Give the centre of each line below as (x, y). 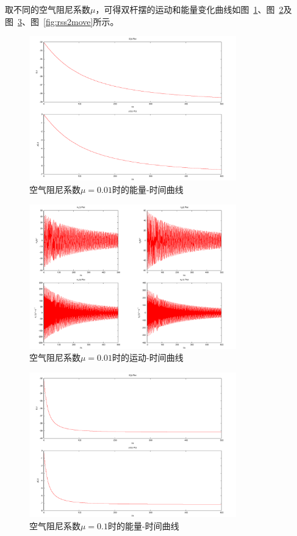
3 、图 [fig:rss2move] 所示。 (68, 21)
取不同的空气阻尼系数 (48, 9)
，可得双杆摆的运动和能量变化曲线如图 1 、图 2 (189, 9)
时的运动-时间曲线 (148, 357)
